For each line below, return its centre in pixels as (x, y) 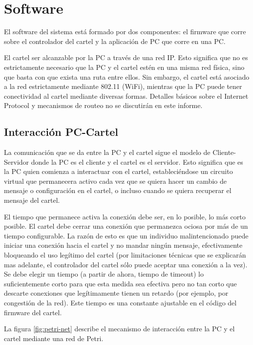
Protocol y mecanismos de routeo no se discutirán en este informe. (103, 105)
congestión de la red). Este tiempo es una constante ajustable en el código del (120, 302)
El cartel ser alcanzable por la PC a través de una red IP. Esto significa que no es (126, 57)
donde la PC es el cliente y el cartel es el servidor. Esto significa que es (137, 162)
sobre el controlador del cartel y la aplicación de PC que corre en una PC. (115, 41)
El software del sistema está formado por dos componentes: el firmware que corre (125, 32)
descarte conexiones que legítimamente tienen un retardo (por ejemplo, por (116, 293)
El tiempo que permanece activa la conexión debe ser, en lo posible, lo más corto (125, 216)
